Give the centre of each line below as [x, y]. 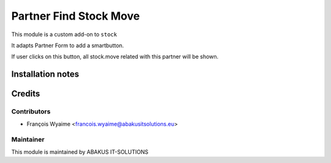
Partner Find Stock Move [76, 16]
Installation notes [45, 74]
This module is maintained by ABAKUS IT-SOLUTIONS [80, 152]
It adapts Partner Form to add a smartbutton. [68, 45]
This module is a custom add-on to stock [64, 34]
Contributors [31, 112]
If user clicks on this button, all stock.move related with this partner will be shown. [115, 57]
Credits [26, 94]
